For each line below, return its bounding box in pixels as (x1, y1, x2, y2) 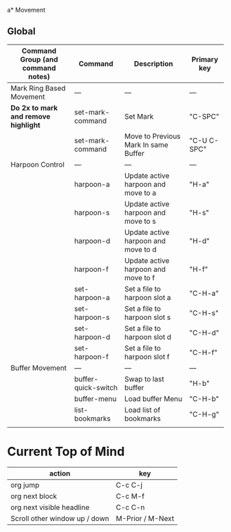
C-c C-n (115, 502, 145, 512)
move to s (124, 216, 156, 226)
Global (7, 25, 36, 37)
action (49, 468, 71, 478)
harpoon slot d (124, 332, 172, 342)
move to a (124, 188, 157, 198)
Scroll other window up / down (10, 513, 109, 523)
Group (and (20, 54, 58, 64)
